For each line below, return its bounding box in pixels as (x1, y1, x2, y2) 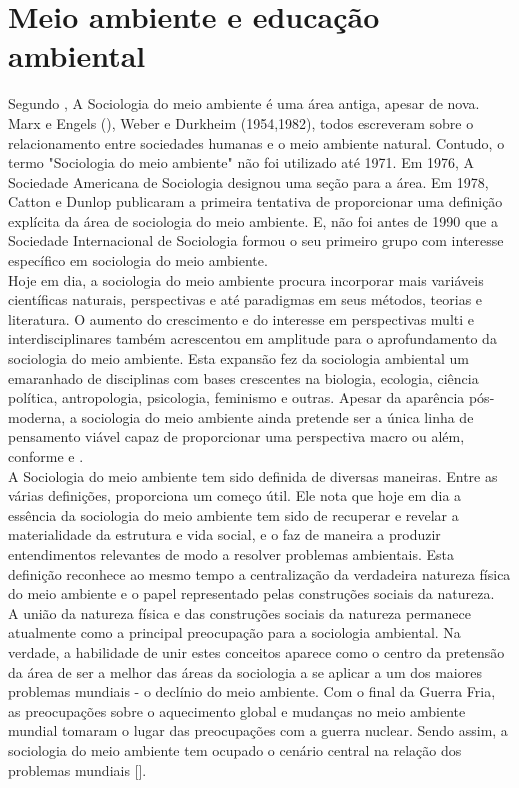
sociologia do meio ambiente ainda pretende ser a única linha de (81, 406, 474, 427)
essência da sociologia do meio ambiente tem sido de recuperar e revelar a (8, 504, 459, 525)
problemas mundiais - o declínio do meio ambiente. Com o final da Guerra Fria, (8, 681, 496, 702)
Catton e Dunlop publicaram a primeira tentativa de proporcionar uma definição (8, 191, 503, 212)
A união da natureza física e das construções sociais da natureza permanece (8, 602, 471, 623)
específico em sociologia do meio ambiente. (8, 250, 268, 271)
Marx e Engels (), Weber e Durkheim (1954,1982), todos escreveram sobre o (8, 112, 474, 133)
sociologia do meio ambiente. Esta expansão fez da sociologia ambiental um (8, 348, 469, 369)
